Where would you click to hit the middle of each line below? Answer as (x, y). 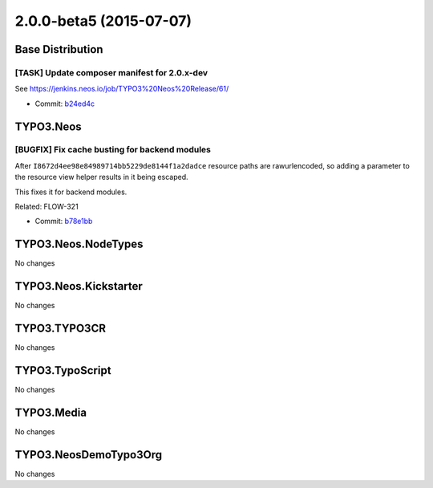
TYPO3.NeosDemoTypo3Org (89, 455)
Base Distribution (59, 49)
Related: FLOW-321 (47, 207)
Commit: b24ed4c (65, 104)
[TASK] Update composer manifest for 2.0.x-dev (111, 72)
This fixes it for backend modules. (71, 192)
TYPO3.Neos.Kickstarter (79, 286)
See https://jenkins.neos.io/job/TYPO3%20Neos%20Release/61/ (122, 89)
